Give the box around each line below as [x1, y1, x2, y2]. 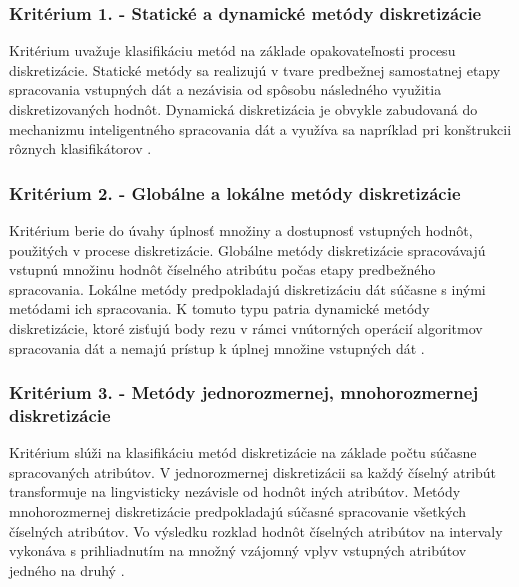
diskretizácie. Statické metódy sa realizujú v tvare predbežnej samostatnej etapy [9, 59, 501, 80]
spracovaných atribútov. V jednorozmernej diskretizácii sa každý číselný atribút [9, 461, 497, 482]
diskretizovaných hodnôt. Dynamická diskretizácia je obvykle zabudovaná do [9, 99, 478, 119]
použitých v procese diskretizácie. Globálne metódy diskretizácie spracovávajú [9, 239, 486, 260]
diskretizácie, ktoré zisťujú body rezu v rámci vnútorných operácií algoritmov [9, 317, 483, 338]
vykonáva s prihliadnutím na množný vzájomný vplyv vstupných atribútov [9, 540, 467, 561]
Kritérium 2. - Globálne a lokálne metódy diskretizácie [9, 180, 461, 205]
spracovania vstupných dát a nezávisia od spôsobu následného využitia [9, 79, 442, 100]
